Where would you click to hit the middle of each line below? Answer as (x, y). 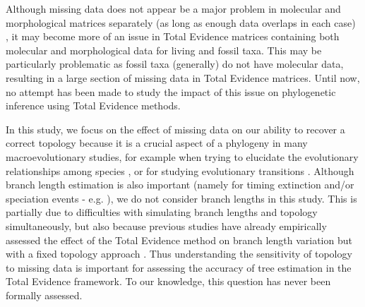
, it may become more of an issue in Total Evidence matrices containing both (173, 36)
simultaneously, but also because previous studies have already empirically (166, 225)
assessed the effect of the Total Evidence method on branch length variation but (179, 240)
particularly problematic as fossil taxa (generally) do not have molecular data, (175, 64)
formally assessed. (44, 295)
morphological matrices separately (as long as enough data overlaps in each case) (181, 22)
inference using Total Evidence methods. (93, 106)
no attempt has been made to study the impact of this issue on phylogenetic (171, 91)
